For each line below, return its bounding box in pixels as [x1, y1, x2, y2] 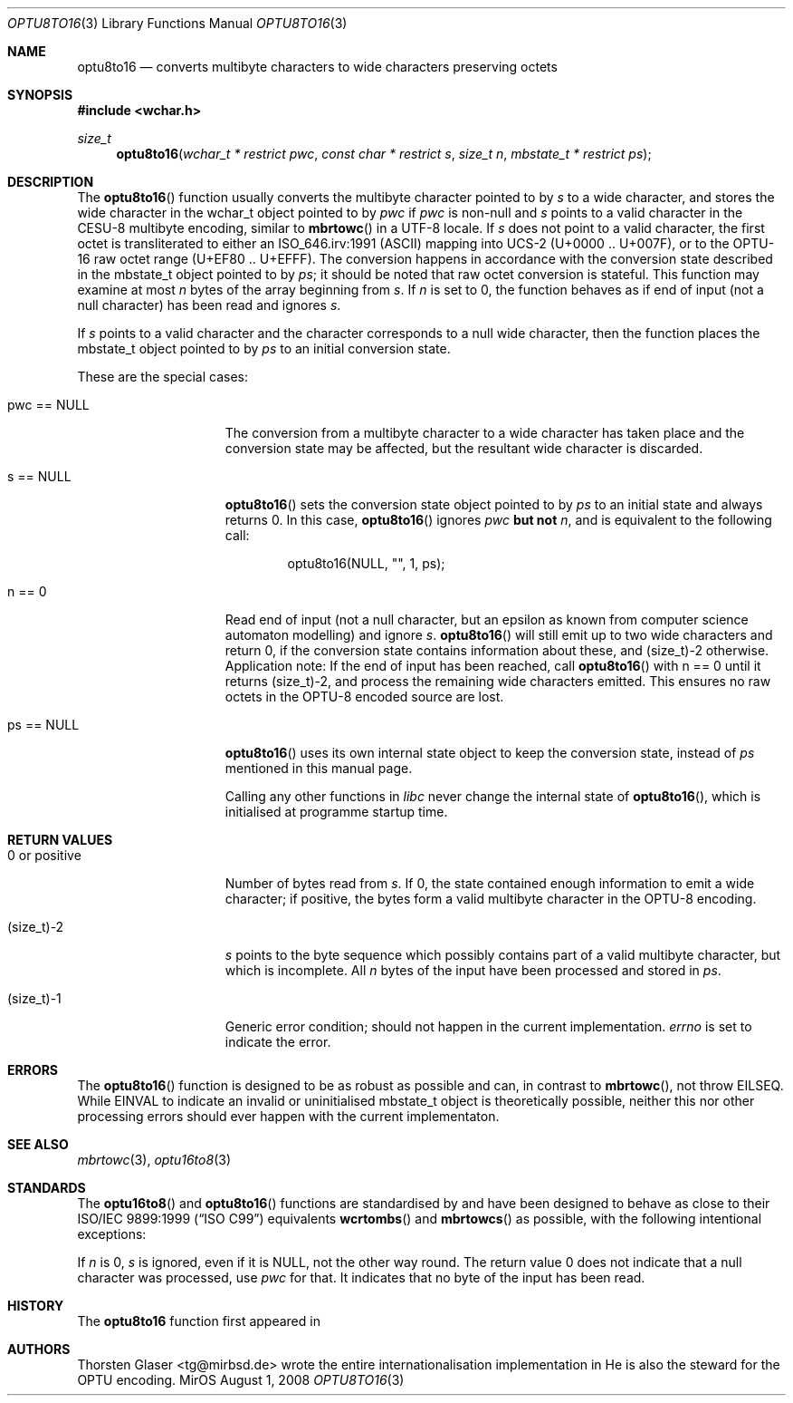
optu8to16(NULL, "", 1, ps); [287, 556, 445, 571]
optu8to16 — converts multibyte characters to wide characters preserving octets [77, 59, 558, 74]
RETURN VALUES [7, 832, 113, 847]
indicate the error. [225, 1034, 331, 1050]
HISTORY [7, 1298, 64, 1313]
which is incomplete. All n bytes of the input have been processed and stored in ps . [225, 963, 721, 978]
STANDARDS [7, 1180, 86, 1195]
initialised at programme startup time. [225, 804, 448, 819]
